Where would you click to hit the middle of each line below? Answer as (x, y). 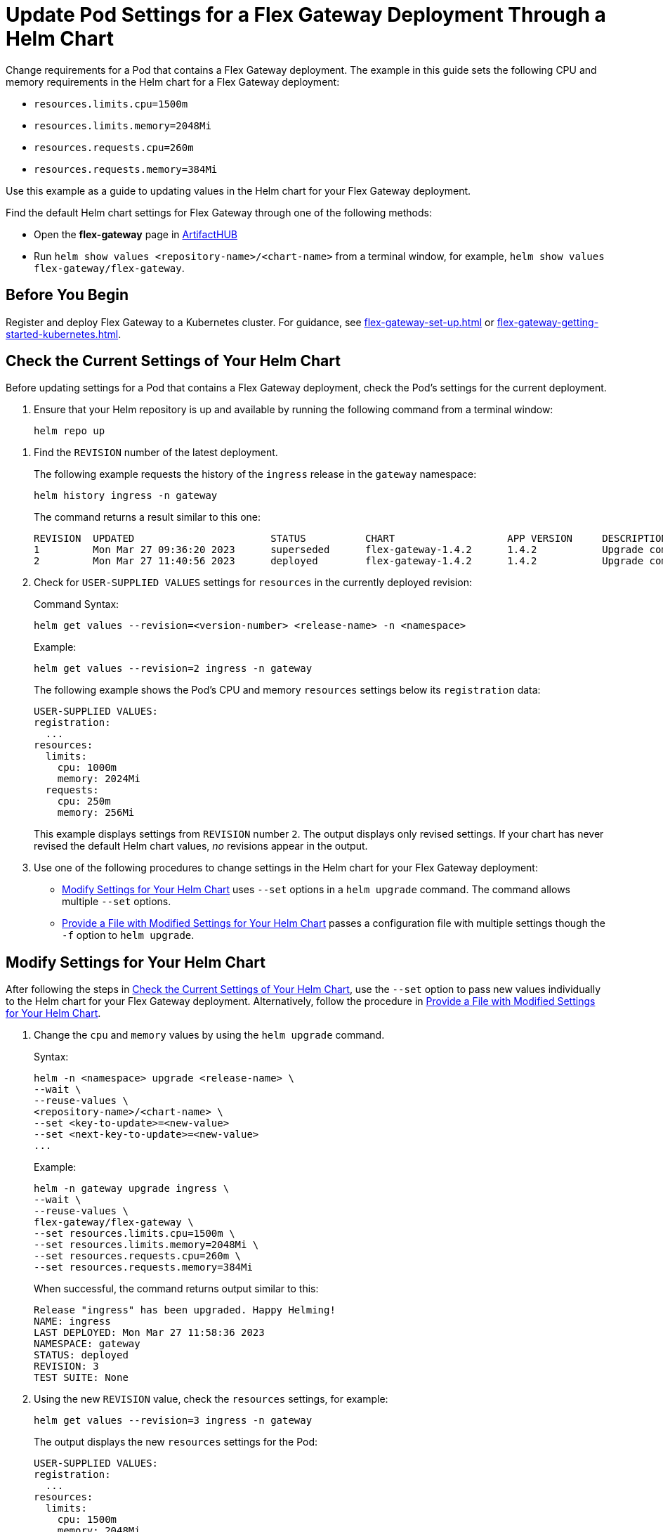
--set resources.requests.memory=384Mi (143, 1267)
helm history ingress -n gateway (126, 496)
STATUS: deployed (81, 1355)
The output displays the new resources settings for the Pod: (176, 1442)
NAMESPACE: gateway (87, 1344)
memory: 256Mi (96, 813)
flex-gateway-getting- (548, 322)
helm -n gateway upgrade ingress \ (132, 1189)
